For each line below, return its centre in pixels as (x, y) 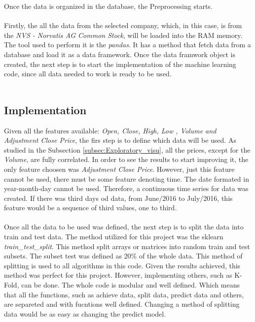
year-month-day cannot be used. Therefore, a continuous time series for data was (126, 188)
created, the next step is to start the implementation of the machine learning (120, 64)
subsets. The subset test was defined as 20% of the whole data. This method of (123, 256)
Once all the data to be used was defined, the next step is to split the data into (124, 227)
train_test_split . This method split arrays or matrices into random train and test (127, 246)
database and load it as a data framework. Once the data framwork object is (120, 54)
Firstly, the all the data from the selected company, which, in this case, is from (123, 25)
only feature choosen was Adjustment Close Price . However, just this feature (119, 169)
